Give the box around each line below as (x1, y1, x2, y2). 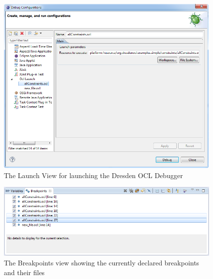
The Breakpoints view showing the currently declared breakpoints (4, 257, 199, 267)
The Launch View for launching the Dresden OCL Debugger (4, 170, 183, 180)
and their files (4, 267, 45, 277)
